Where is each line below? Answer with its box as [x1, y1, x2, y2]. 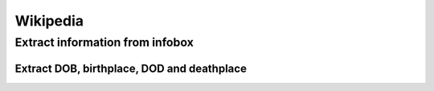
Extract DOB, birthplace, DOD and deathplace [14, 61, 247, 75]
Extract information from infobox [14, 35, 194, 49]
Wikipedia [14, 12, 84, 30]
